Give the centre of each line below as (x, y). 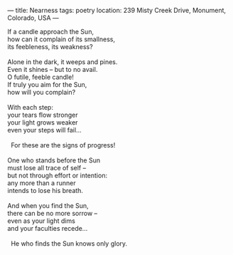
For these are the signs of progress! (63, 145)
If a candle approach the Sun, (51, 32)
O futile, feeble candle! (41, 77)
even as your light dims (42, 221)
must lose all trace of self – (47, 168)
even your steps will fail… (44, 130)
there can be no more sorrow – (53, 213)
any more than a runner (42, 183)
